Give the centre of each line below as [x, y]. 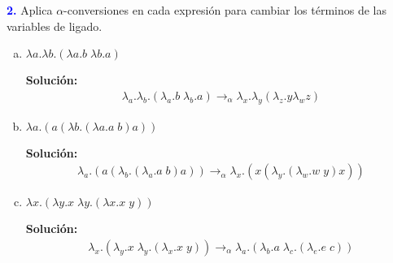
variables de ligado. [55, 26]
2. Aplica [30, 10]
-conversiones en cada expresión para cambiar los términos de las [225, 10]
